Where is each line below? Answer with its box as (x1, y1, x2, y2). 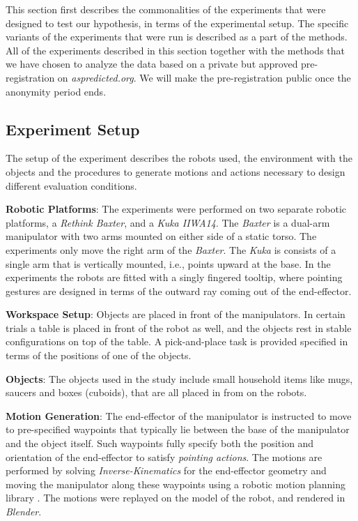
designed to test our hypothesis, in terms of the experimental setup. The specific (6, 15, 349, 30)
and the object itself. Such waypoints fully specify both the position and (6, 436, 314, 451)
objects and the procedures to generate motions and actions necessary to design (6, 164, 345, 179)
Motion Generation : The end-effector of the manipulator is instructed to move (6, 408, 352, 423)
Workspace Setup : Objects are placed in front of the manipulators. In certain (6, 307, 345, 322)
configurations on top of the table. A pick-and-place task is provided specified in (6, 334, 348, 349)
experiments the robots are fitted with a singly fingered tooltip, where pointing (6, 270, 343, 285)
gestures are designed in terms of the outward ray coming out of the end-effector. (6, 283, 352, 298)
